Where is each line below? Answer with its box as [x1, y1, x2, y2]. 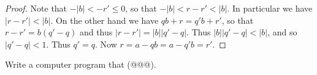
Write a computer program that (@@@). [5, 58, 156, 71]
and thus [79, 26, 113, 38]
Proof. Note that [5, 2, 67, 14]
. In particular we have [227, 2, 313, 14]
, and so [267, 26, 297, 38]
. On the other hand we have [50, 13, 159, 26]
